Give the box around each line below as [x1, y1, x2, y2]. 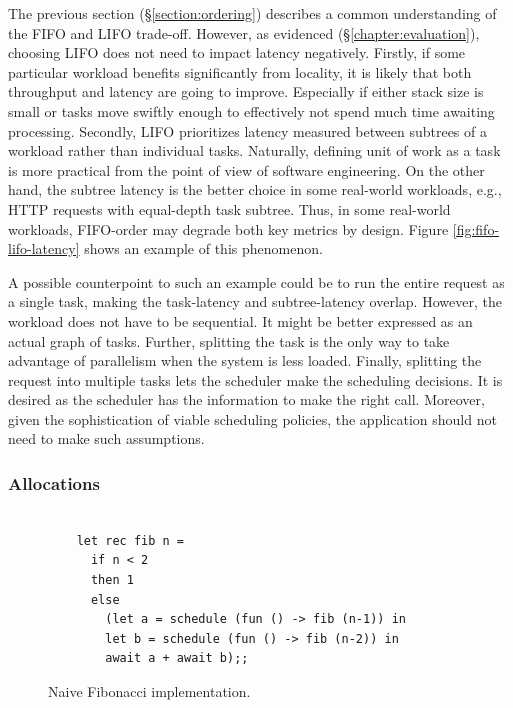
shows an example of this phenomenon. [84, 238, 323, 259]
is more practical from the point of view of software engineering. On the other [8, 159, 485, 180]
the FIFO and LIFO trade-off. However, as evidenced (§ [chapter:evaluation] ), [8, 22, 480, 43]
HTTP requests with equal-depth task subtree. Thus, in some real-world [8, 198, 451, 219]
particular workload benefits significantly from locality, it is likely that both [8, 61, 472, 82]
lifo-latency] [8, 238, 80, 259]
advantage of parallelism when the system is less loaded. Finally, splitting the [8, 350, 482, 371]
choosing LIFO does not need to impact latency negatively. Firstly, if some [8, 42, 466, 63]
